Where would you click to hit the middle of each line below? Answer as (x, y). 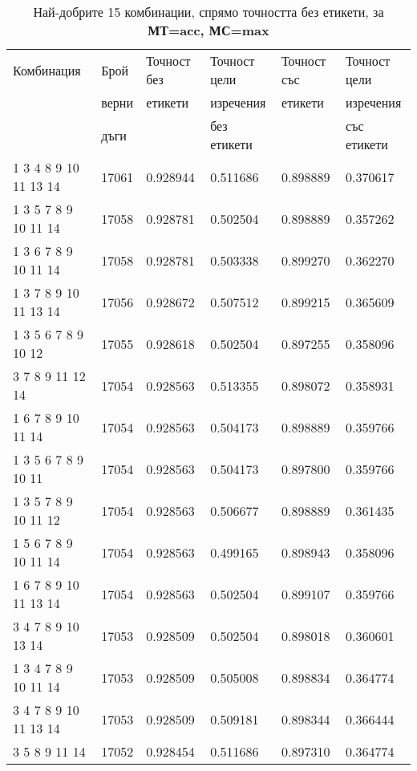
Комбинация (47, 70)
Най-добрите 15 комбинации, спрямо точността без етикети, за (208, 12)
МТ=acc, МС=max (208, 30)
